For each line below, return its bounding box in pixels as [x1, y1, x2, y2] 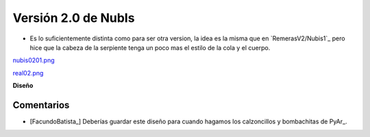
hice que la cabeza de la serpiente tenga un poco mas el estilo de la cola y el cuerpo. [29, 43, 271, 51]
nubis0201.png [12, 56, 55, 64]
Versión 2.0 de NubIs [12, 10, 135, 25]
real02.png [12, 68, 44, 77]
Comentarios [12, 99, 70, 111]
